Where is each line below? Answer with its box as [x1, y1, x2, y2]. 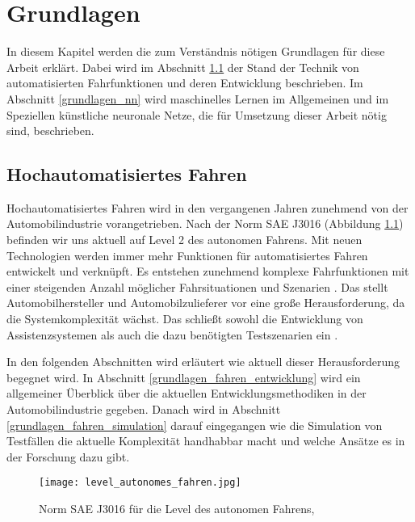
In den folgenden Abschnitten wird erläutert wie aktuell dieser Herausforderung [6, 353, 400, 370]
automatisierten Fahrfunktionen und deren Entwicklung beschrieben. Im [6, 74, 363, 91]
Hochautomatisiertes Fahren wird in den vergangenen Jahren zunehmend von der [6, 199, 409, 216]
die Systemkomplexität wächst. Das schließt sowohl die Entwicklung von [6, 310, 363, 327]
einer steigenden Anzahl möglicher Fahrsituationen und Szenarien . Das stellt [6, 278, 388, 295]
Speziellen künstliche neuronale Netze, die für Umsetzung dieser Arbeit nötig [6, 106, 387, 123]
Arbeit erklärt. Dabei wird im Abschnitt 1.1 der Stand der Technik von [6, 58, 359, 75]
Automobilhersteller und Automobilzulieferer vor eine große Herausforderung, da [6, 294, 405, 311]
